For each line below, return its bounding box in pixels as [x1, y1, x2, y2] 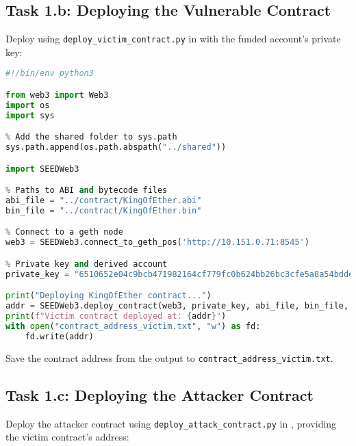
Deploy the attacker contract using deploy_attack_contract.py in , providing [5, 416, 337, 430]
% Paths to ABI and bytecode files [5, 185, 168, 196]
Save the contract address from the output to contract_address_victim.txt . [5, 350, 333, 365]
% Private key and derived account [5, 259, 168, 269]
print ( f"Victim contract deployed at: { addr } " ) [5, 311, 227, 322]
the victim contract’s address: [5, 430, 129, 444]
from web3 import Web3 [5, 90, 109, 100]
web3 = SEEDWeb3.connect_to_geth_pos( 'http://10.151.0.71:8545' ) [5, 237, 309, 248]
